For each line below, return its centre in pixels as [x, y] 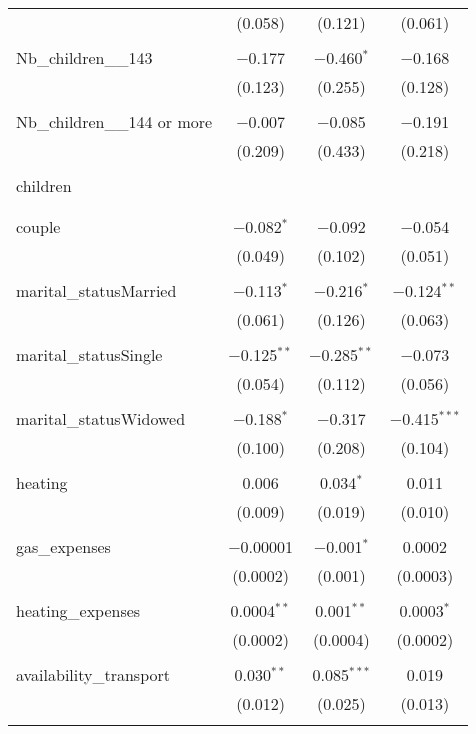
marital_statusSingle [89, 354]
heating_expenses [78, 610]
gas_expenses [63, 546]
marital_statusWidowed [101, 418]
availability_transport [93, 674]
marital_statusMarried [96, 290]
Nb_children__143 [84, 57]
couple [38, 226]
